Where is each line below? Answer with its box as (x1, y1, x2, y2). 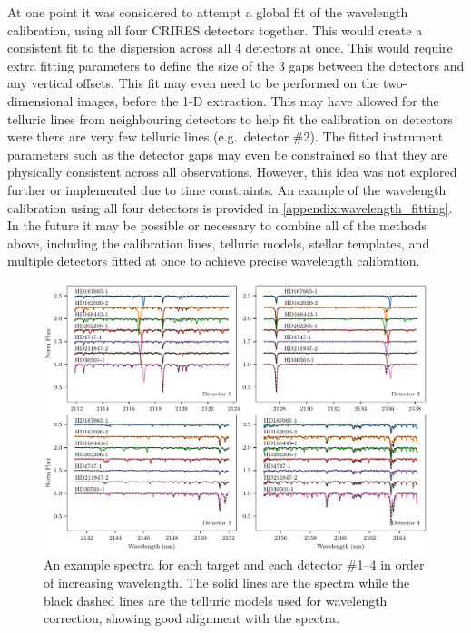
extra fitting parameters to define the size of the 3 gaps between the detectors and (7, 55, 465, 74)
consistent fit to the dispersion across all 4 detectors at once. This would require (7, 38, 453, 57)
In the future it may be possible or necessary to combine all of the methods (7, 216, 427, 235)
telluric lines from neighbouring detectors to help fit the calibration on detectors (7, 109, 453, 128)
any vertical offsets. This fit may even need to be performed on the (7, 73, 379, 93)
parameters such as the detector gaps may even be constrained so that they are (7, 144, 448, 163)
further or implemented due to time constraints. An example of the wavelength (7, 180, 446, 199)
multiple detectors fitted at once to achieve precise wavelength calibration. (7, 251, 420, 270)
